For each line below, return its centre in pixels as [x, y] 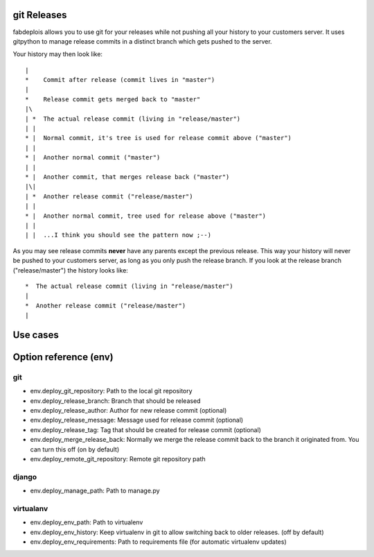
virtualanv [30, 508]
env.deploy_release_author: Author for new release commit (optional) [128, 411]
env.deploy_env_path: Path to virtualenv [87, 522]
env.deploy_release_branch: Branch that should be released [115, 401]
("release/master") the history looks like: [70, 270]
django [25, 477]
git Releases [40, 15]
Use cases [36, 335]
